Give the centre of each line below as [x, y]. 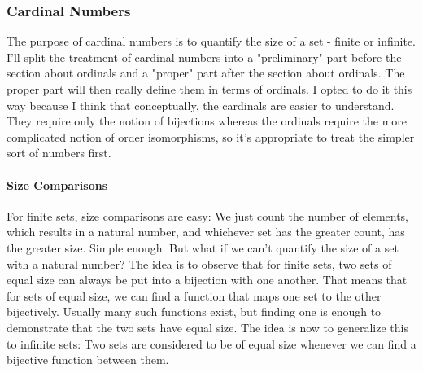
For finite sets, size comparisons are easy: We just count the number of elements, [208, 215]
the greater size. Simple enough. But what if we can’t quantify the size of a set [203, 247]
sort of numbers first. [59, 153]
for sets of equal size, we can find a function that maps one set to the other [194, 295]
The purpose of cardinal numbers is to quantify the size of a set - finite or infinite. [211, 41]
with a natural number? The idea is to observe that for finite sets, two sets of [199, 263]
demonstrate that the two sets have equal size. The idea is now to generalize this [207, 327]
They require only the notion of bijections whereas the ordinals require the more [207, 121]
